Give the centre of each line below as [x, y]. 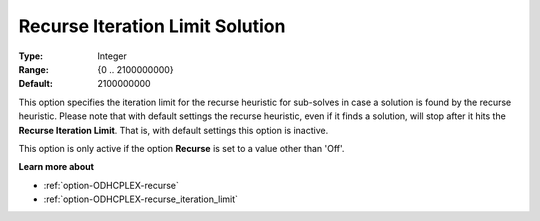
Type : [31, 56]
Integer [112, 56]
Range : [33, 69]
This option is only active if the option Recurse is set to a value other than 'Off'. [181, 148]
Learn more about [56, 167]
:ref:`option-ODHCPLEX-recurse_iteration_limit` [141, 199]
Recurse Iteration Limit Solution [152, 26]
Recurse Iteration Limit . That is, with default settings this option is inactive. [173, 130]
